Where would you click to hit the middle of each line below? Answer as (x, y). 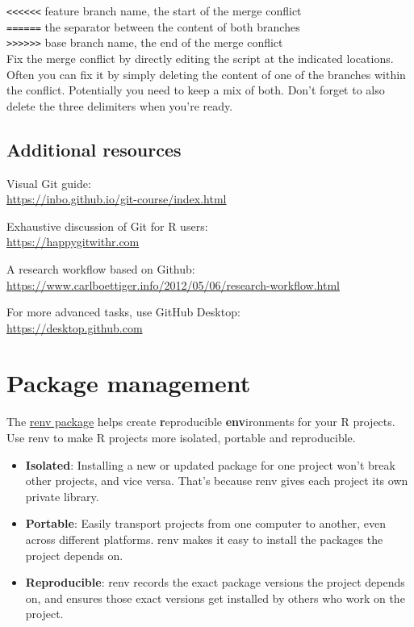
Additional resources (94, 149)
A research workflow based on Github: (101, 268)
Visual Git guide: (49, 183)
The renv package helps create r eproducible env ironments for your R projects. (201, 422)
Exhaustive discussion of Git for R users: (107, 226)
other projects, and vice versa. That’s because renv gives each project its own (217, 481)
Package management (129, 383)
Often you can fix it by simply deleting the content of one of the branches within (206, 74)
